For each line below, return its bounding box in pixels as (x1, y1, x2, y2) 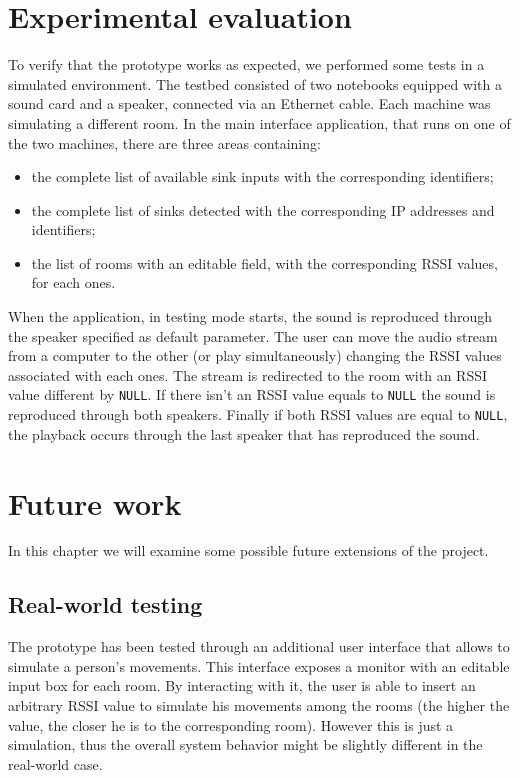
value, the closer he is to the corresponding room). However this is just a (8, 714, 454, 735)
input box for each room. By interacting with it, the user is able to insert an (8, 675, 476, 696)
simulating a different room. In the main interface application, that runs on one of (8, 112, 511, 133)
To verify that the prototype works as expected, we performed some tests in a (8, 54, 485, 75)
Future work (8, 482, 182, 523)
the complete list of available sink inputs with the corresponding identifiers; (31, 166, 494, 187)
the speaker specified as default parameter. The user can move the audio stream (8, 325, 498, 346)
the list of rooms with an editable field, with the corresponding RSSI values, (31, 252, 498, 273)
